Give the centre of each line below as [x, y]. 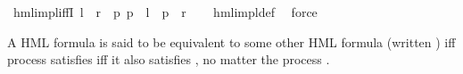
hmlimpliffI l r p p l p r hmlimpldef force [165, 12]
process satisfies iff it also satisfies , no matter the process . [169, 59]
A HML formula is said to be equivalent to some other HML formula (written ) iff [231, 41]
